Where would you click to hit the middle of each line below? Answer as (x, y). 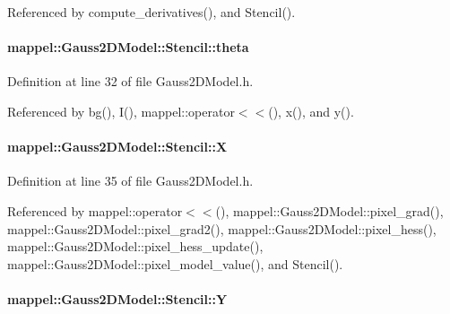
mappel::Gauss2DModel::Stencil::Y (117, 298)
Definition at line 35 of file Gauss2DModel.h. (130, 181)
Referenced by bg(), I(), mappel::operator (121, 111)
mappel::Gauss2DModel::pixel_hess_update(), (135, 246)
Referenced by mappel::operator (95, 210)
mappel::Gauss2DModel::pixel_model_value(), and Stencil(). (175, 263)
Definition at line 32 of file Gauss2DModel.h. (130, 81)
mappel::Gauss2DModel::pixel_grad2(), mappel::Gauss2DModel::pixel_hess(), (222, 228)
